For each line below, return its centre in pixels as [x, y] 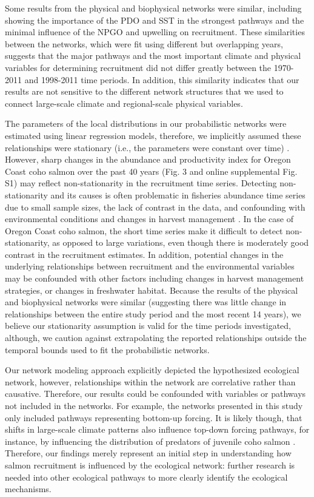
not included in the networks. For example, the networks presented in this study [154, 405]
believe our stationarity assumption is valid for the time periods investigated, [148, 326]
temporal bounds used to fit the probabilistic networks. [107, 349]
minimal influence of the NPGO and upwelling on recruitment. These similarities [155, 32]
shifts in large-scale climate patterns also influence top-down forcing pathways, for [157, 429]
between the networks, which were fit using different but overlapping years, [144, 43]
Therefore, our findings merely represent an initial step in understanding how [148, 453]
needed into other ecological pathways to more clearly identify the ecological [146, 477]
